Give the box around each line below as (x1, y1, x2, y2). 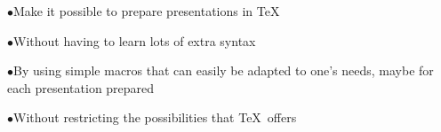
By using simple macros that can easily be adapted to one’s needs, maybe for (13, 61, 434, 80)
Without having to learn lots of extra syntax (13, 31, 256, 50)
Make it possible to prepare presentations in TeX (13, 2, 280, 19)
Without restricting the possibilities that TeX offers (13, 108, 297, 127)
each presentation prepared (7, 78, 155, 97)
